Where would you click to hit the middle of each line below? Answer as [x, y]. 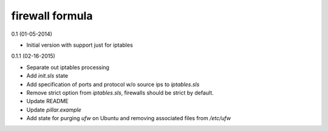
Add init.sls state [47, 76]
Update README [48, 101]
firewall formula [52, 16]
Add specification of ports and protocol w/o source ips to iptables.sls [113, 84]
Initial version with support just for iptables [80, 45]
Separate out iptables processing [68, 67]
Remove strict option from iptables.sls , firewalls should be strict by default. [120, 92]
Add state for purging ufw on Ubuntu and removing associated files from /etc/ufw [128, 118]
